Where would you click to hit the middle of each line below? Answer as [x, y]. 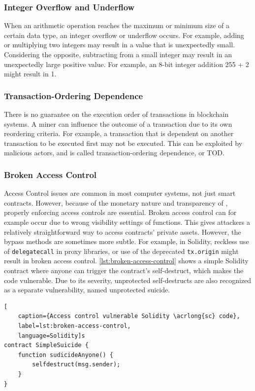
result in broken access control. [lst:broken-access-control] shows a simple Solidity [126, 261]
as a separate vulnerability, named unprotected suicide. [87, 290]
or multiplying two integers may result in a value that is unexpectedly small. [120, 45]
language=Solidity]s [51, 336]
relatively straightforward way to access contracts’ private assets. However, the [123, 231]
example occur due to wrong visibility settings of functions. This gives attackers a [127, 222]
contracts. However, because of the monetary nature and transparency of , [116, 202]
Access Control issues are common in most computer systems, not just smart [120, 193]
